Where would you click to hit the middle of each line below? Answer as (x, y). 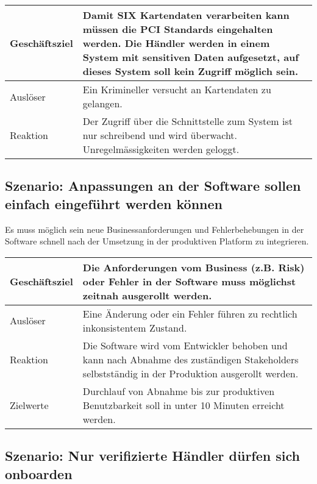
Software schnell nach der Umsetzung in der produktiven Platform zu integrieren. (157, 241)
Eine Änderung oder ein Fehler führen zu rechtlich (190, 313)
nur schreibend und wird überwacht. (160, 135)
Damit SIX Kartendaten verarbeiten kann (186, 15)
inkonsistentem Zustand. (135, 327)
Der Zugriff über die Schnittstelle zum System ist (188, 121)
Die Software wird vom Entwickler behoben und (185, 345)
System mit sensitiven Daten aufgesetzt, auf (191, 57)
